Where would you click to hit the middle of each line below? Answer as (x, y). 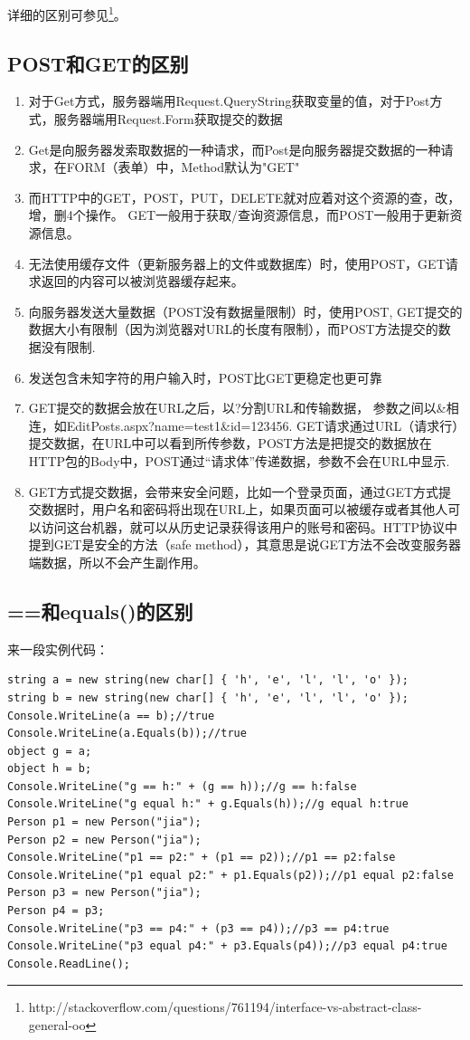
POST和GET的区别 (98, 63)
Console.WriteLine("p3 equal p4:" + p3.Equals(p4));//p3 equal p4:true (227, 946)
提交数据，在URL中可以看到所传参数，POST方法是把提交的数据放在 (230, 443)
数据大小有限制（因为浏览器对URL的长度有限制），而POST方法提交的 (233, 329)
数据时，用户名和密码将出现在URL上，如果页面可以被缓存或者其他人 (244, 509)
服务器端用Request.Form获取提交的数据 (168, 119)
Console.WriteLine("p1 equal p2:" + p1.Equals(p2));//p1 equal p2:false (230, 875)
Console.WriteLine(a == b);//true (111, 716)
